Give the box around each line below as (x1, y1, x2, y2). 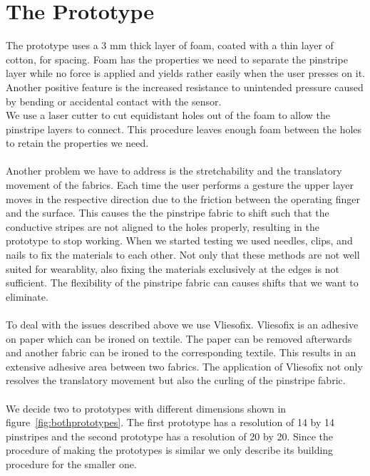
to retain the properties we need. (6, 135, 149, 150)
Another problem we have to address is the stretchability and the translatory (6, 163, 342, 178)
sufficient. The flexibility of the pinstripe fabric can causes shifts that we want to (6, 275, 359, 290)
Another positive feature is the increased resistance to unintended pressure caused (6, 79, 364, 94)
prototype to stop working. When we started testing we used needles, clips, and (6, 233, 353, 248)
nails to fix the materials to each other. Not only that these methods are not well (6, 247, 360, 262)
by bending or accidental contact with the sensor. (6, 93, 222, 108)
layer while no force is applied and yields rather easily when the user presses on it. (6, 66, 365, 81)
